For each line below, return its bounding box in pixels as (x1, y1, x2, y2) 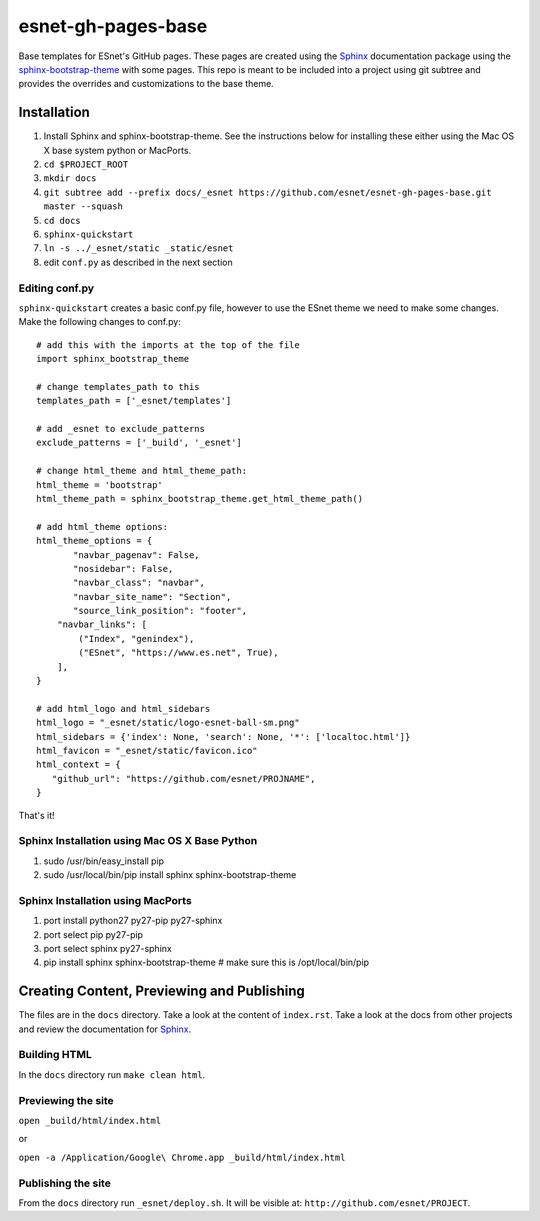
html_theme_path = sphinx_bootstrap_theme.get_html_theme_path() (36, 493, 364, 504)
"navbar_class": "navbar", (73, 577, 205, 589)
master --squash (43, 201, 124, 212)
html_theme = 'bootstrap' (36, 479, 164, 490)
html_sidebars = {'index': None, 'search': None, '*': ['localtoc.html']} (36, 731, 411, 742)
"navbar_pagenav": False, (73, 549, 200, 560)
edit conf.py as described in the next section (43, 256, 234, 268)
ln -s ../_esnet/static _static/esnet (43, 243, 234, 254)
